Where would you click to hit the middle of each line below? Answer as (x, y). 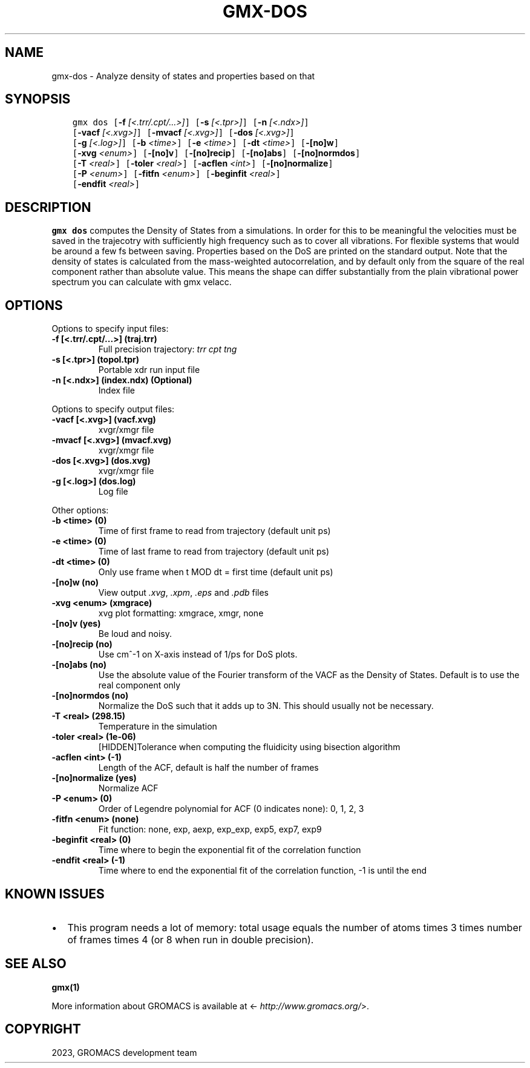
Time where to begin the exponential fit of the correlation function (230, 850)
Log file (113, 492)
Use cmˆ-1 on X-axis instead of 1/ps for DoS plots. (198, 654)
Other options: (80, 510)
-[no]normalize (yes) (94, 778)
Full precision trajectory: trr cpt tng (168, 349)
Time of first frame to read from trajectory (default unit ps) (214, 531)
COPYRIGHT (43, 1029)
